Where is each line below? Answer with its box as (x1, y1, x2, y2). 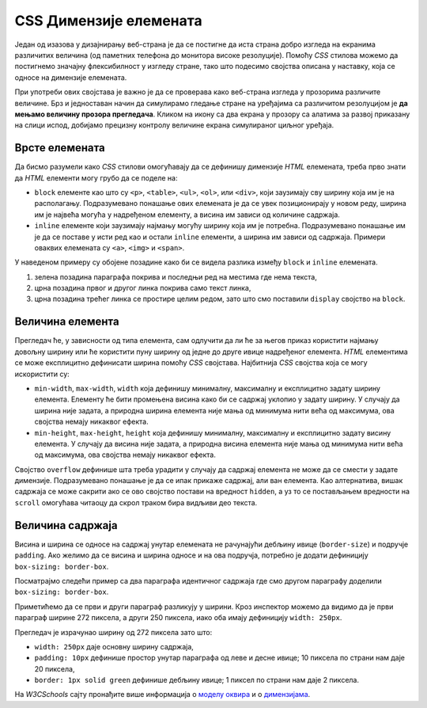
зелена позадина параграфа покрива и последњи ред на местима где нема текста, (34, 272, 318, 281)
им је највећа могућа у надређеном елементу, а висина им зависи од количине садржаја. (34, 210, 340, 219)
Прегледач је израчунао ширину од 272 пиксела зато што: (14, 627, 213, 637)
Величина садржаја (14, 519, 118, 532)
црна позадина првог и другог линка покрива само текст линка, (34, 284, 251, 293)
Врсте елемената (14, 141, 106, 154)
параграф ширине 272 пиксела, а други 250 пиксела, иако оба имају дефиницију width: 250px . (14, 613, 342, 622)
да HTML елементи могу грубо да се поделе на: (14, 173, 178, 182)
